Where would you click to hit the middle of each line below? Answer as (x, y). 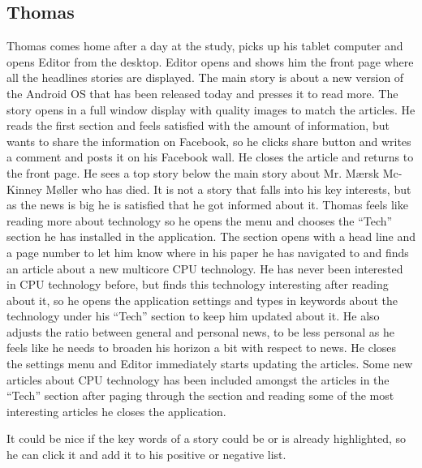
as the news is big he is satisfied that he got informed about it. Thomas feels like (207, 205)
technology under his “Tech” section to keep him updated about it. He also (193, 316)
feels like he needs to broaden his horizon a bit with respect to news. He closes (202, 348)
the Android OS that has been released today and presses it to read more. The (202, 93)
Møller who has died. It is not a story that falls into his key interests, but (228, 189)
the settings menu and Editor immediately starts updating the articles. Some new (210, 364)
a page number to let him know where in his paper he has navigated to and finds (208, 252)
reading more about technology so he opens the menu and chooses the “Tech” (200, 220)
